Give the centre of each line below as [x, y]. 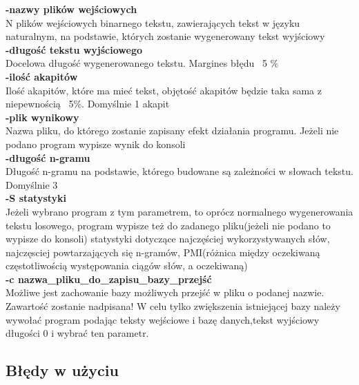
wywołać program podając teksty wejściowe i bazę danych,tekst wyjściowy [163, 319]
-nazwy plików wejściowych [71, 9]
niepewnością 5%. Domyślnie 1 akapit [88, 104]
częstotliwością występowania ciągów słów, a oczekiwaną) [127, 266]
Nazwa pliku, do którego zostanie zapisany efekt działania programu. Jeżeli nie [172, 131]
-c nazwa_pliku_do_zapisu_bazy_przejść [109, 279]
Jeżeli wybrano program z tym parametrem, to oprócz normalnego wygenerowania [179, 211]
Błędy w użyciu [62, 370]
